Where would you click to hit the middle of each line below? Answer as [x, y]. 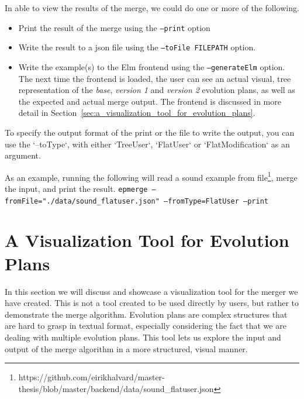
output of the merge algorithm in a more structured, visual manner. [126, 348]
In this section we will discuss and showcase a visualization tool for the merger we [151, 291]
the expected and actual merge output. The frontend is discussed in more [150, 101]
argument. [23, 155]
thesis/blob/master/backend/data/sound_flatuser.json [116, 388]
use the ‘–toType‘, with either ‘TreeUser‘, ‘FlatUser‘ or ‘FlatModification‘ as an [147, 144]
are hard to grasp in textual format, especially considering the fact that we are [146, 326]
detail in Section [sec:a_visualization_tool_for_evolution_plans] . [137, 113]
